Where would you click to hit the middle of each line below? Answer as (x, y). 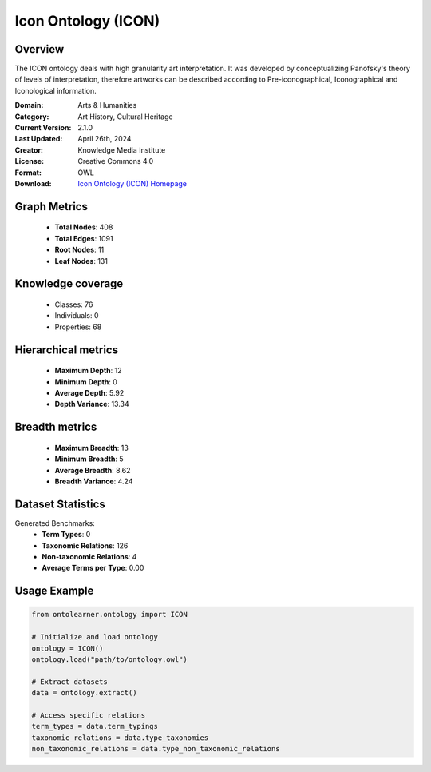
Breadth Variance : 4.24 (94, 481)
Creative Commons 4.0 (116, 161)
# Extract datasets (69, 682)
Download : (33, 183)
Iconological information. (56, 90)
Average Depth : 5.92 (89, 392)
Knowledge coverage (69, 284)
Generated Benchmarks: (55, 523)
